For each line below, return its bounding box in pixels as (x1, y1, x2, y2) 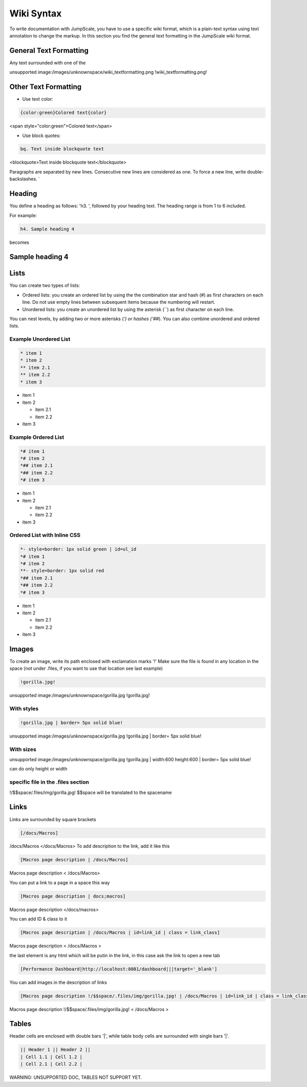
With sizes (9, 746, 37, 753)
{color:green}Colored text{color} (20, 110, 107, 115)
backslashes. (9, 176, 38, 182)
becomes (9, 239, 29, 245)
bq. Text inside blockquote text (20, 146, 104, 152)
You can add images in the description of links (9, 979, 107, 985)
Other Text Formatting (9, 83, 82, 91)
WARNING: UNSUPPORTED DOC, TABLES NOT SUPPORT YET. (9, 1074, 142, 1080)
